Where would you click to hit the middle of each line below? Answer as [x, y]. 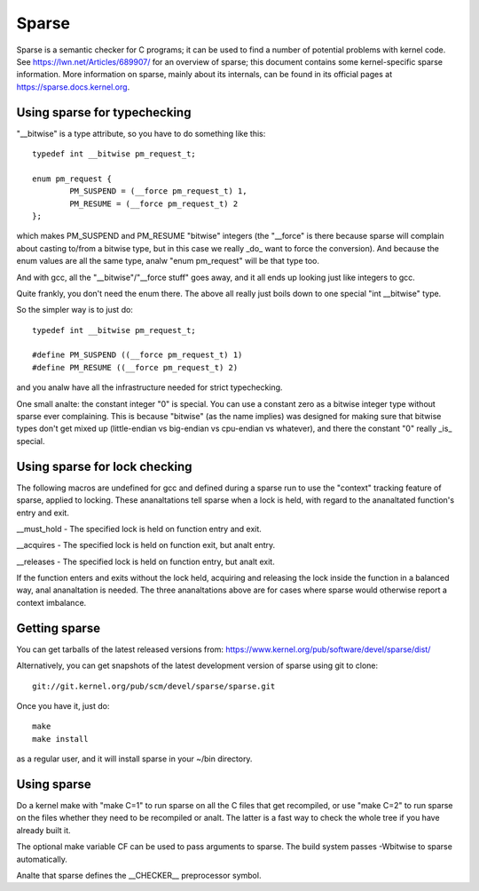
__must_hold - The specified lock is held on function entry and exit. [139, 529]
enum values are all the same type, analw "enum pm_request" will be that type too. [168, 261]
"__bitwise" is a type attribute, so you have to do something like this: [141, 133]
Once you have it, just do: [63, 705]
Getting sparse [59, 628]
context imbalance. [51, 602]
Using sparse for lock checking [104, 466]
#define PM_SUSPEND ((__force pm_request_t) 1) [137, 355]
